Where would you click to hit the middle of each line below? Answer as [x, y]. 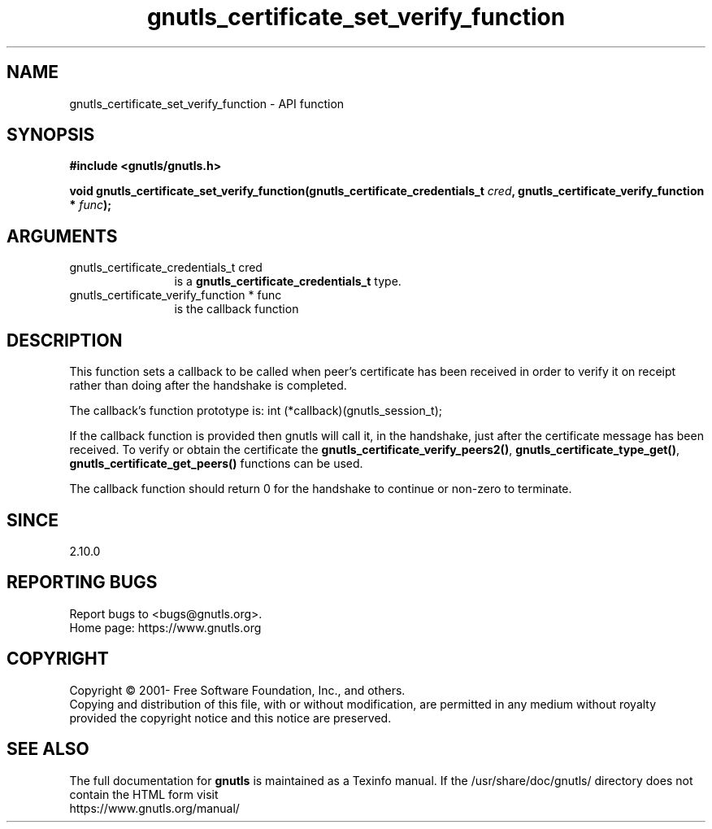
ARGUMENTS [62, 236]
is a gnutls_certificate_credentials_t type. [288, 281]
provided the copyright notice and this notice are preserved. [230, 718]
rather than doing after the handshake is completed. [208, 386]
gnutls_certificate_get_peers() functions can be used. [216, 464]
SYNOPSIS [51, 135]
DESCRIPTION [65, 340]
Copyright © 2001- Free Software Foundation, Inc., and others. [237, 690]
